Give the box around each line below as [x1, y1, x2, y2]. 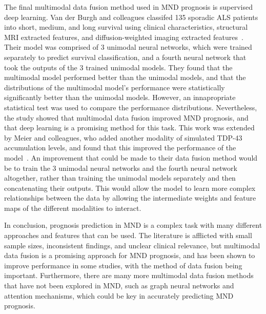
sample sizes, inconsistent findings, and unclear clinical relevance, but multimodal [4, 240, 260, 250]
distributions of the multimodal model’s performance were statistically [4, 82, 225, 92]
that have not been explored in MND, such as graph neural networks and [4, 280, 234, 291]
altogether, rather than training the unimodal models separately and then [4, 172, 236, 183]
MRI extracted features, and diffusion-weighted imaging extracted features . [4, 31, 243, 42]
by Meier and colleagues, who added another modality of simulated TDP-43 [4, 132, 242, 143]
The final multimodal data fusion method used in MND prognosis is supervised [4, 2, 253, 12]
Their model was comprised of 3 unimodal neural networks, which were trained [4, 42, 252, 52]
